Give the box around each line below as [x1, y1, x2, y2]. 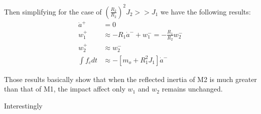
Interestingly [4, 100, 43, 110]
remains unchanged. [162, 83, 223, 94]
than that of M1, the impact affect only [4, 83, 125, 94]
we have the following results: [160, 6, 251, 16]
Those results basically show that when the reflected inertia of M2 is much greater [4, 73, 257, 84]
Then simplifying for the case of [4, 6, 102, 16]
